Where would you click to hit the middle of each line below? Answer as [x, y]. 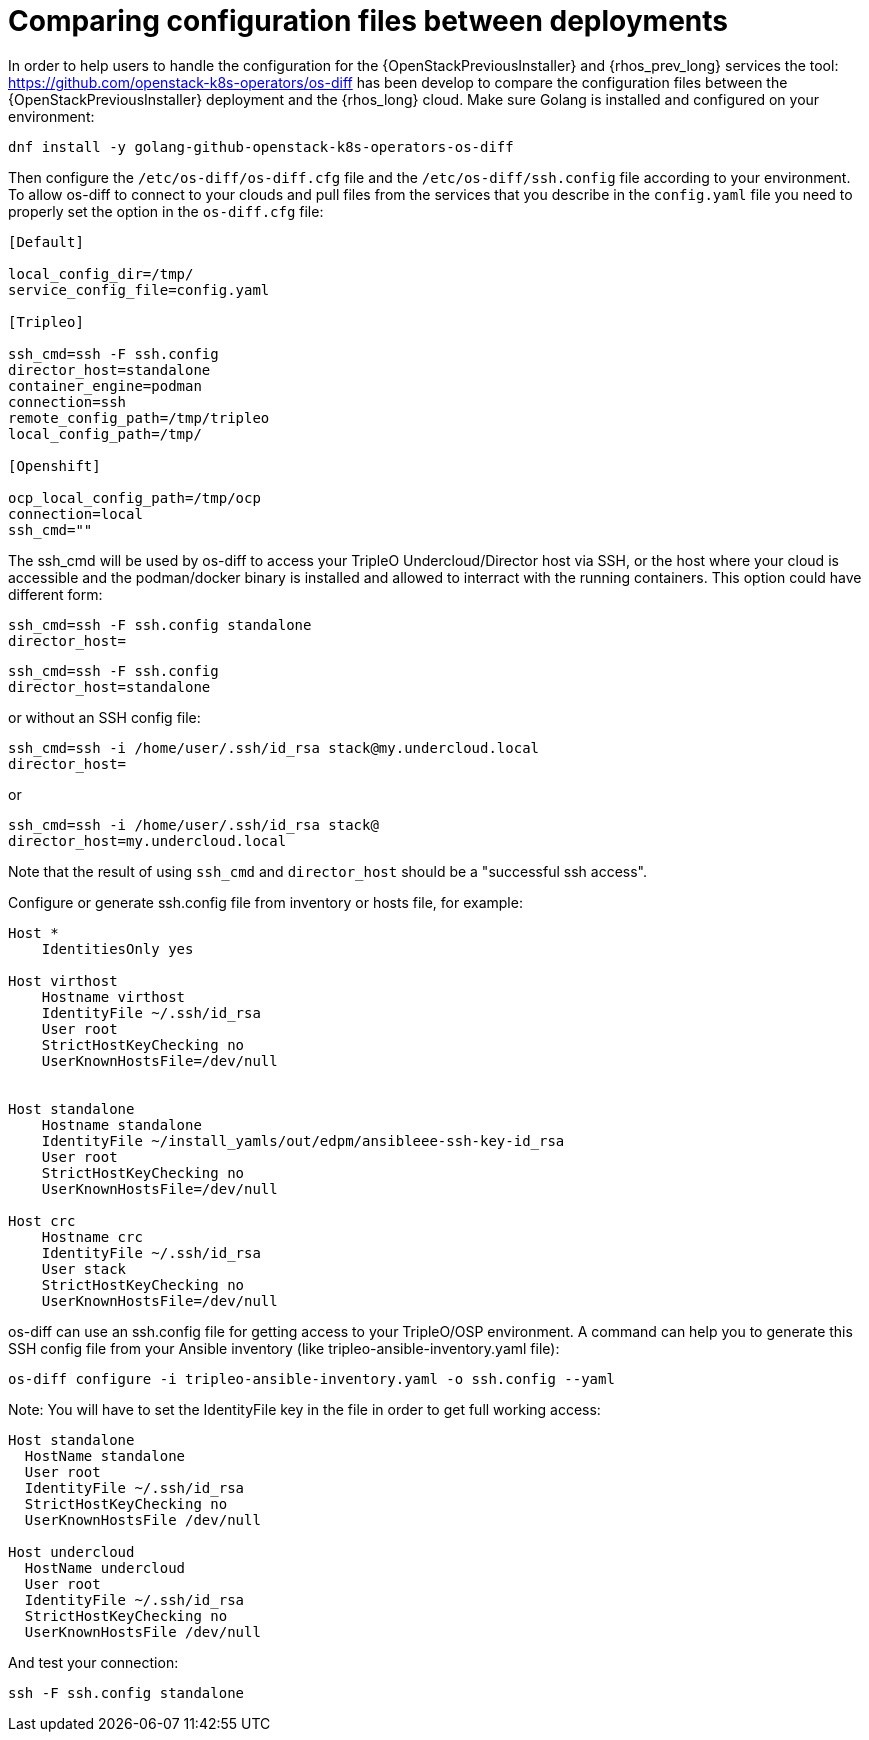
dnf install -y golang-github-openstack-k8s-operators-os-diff [261, 146]
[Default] [46, 241]
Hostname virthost [113, 996]
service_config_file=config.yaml [139, 289]
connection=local [75, 513]
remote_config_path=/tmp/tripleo [139, 417]
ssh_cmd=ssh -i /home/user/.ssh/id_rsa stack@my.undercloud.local [274, 747]
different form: [55, 594]
